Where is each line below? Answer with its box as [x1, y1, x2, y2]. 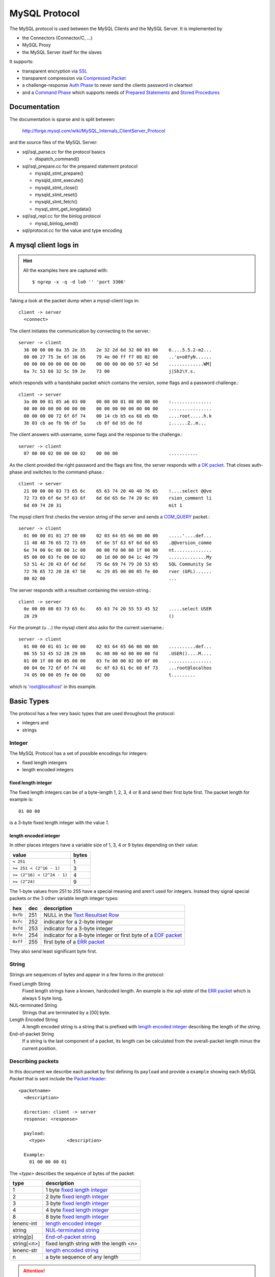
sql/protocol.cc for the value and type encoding [22, 227, 122, 233]
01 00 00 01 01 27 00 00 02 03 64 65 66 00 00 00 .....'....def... [23, 533, 212, 538]
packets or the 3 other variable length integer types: [9, 895, 119, 902]
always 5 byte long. [22, 995, 63, 1001]
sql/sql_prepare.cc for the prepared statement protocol [22, 163, 137, 169]
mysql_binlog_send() [35, 220, 78, 226]
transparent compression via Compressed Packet [22, 75, 126, 81]
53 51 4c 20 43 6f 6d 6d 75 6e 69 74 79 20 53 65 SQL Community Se [23, 561, 212, 567]
